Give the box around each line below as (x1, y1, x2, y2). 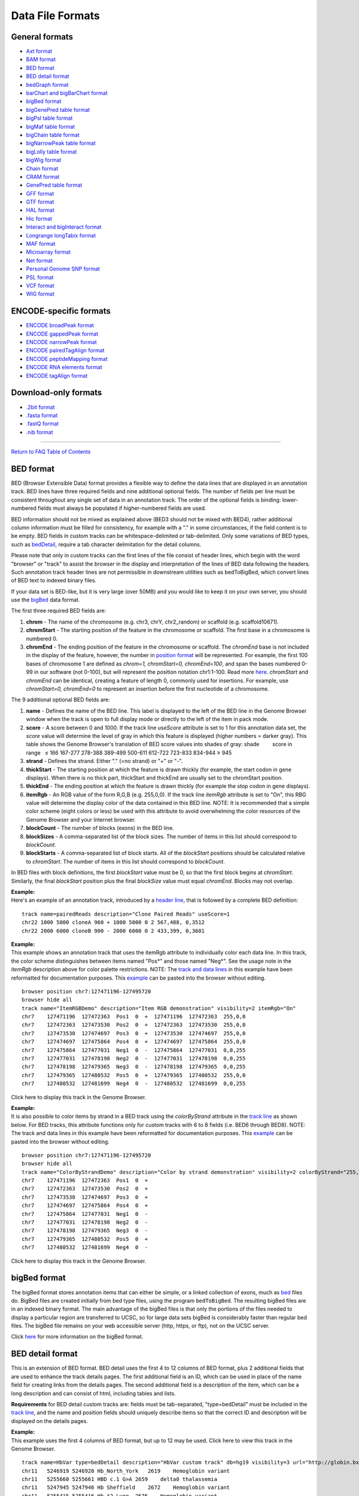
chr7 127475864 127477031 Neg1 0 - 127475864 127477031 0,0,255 (22, 1047, 246, 1053)
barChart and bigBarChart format (26, 90, 108, 97)
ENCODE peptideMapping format (26, 355, 108, 362)
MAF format (26, 240, 56, 248)
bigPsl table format (26, 114, 73, 122)
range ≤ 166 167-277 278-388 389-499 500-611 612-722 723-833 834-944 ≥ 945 (26, 749, 232, 756)
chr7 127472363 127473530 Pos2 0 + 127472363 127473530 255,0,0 (22, 1021, 246, 1029)
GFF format (26, 190, 54, 197)
